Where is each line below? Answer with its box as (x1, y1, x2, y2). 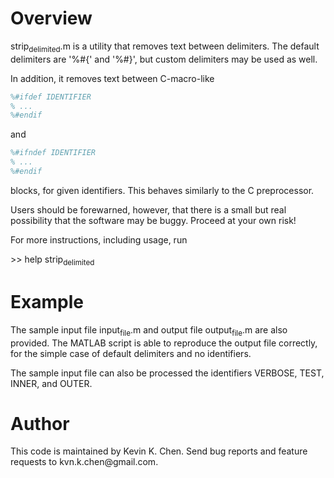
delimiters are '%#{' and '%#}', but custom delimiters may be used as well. (10, 53, 318, 65)
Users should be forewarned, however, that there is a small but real (10, 203, 287, 216)
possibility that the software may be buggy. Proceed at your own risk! (10, 214, 297, 226)
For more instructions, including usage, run (10, 233, 188, 246)
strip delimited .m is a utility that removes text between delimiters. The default (10, 40, 320, 54)
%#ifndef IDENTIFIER (10, 148, 97, 158)
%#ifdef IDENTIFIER (10, 92, 92, 102)
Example (10, 290, 84, 313)
